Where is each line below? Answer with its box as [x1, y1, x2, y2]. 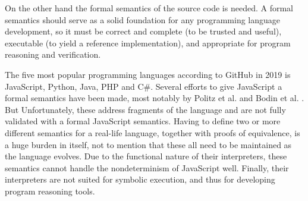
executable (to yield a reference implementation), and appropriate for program [5, 36, 291, 49]
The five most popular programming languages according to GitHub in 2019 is [5, 68, 291, 80]
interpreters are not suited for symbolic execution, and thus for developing [5, 173, 275, 186]
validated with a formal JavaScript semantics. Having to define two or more [5, 115, 281, 127]
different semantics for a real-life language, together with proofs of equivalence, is [5, 126, 300, 139]
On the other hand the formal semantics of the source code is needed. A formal [5, 2, 293, 14]
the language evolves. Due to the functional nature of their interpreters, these [5, 150, 287, 162]
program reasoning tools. [5, 184, 95, 197]
